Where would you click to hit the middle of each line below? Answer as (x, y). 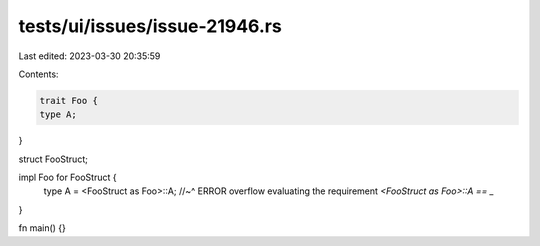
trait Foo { (69, 100)
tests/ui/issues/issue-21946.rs (150, 26)
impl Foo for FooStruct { (67, 177)
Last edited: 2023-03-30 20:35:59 (89, 56)
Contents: (38, 74)
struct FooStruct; (53, 159)
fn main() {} (42, 228)
